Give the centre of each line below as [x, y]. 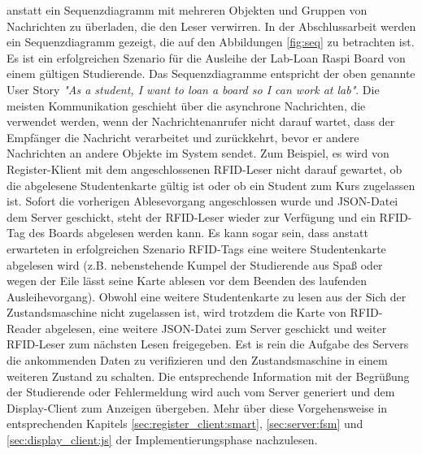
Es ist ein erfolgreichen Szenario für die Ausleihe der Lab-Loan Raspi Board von [206, 57]
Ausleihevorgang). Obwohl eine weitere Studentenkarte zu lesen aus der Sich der [207, 296]
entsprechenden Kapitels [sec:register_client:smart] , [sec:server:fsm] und [185, 424]
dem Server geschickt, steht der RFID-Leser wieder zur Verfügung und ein [191, 216]
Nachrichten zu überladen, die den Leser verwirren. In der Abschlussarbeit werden [211, 26]
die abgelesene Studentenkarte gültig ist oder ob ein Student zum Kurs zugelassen [211, 185]
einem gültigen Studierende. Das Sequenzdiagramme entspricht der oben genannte [211, 74]
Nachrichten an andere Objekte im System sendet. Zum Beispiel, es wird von [198, 153]
